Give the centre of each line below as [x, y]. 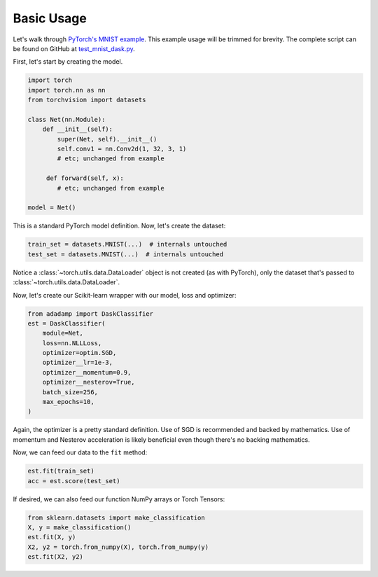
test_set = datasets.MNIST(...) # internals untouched [126, 254]
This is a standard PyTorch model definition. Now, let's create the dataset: [119, 226]
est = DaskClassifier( [66, 323]
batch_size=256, [70, 392]
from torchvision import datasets [87, 100]
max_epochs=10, [68, 402]
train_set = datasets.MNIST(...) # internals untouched [127, 244]
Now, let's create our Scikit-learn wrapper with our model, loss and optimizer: [125, 295]
